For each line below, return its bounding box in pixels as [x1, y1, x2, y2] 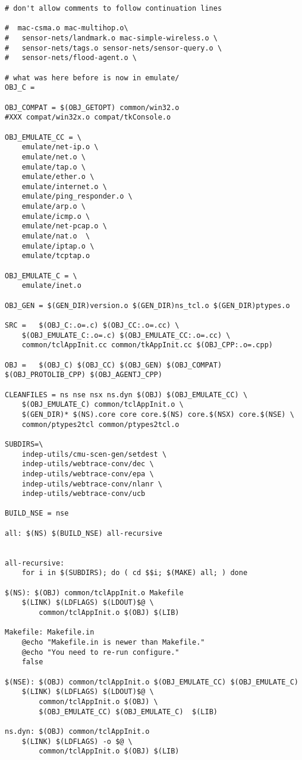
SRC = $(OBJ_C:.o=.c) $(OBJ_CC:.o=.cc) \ [5, 321, 180, 329]
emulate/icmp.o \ [21, 212, 90, 221]
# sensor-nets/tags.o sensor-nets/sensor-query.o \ [5, 43, 222, 52]
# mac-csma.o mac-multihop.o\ [5, 24, 128, 33]
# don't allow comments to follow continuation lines [5, 4, 222, 12]
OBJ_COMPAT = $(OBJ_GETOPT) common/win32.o [5, 103, 180, 112]
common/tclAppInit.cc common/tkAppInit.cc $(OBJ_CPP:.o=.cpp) [21, 341, 273, 350]
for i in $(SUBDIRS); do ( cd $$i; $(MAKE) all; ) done [21, 569, 248, 577]
